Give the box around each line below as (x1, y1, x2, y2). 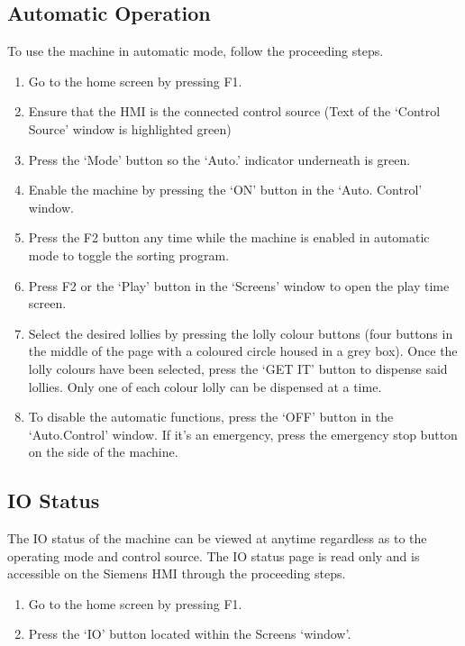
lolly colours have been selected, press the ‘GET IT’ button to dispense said (28, 359, 448, 378)
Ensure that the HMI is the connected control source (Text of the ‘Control (28, 102, 441, 121)
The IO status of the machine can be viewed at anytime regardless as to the (7, 529, 427, 548)
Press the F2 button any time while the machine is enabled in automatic (28, 228, 430, 247)
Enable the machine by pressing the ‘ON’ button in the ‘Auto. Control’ (28, 180, 423, 199)
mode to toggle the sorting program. (28, 245, 230, 264)
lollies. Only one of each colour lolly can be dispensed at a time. (28, 377, 382, 396)
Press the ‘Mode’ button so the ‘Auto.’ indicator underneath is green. (28, 150, 411, 168)
